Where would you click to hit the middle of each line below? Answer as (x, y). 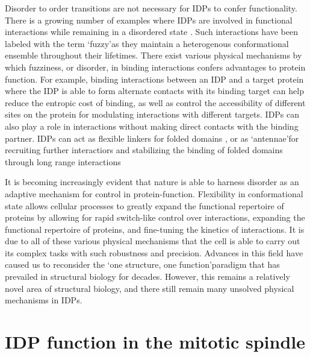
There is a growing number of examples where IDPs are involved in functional (149, 20)
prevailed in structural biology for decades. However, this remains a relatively (147, 276)
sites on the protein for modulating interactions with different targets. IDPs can (152, 114)
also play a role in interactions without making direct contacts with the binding (152, 126)
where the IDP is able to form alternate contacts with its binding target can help (154, 91)
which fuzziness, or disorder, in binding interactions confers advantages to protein (155, 67)
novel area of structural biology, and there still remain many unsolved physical (150, 288)
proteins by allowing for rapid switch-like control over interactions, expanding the (155, 217)
